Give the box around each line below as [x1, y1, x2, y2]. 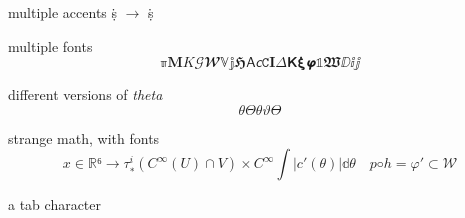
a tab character [8, 194, 102, 215]
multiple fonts [8, 35, 93, 56]
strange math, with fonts [8, 127, 160, 148]
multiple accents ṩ [8, 2, 118, 22]
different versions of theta [8, 84, 163, 105]
